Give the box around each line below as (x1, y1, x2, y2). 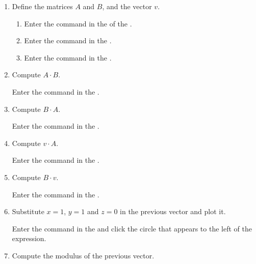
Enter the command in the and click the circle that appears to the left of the (12, 223, 252, 233)
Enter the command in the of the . (24, 18, 132, 28)
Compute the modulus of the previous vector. (12, 250, 155, 260)
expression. (12, 233, 46, 244)
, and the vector (102, 1, 152, 11)
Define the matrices (12, 1, 73, 11)
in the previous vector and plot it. (120, 206, 226, 217)
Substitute (12, 206, 44, 217)
